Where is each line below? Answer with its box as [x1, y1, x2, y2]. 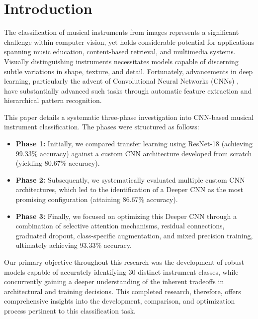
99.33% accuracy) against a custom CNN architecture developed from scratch [15, 148, 252, 158]
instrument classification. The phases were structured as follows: [4, 121, 199, 132]
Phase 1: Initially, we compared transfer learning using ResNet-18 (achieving [15, 138, 253, 149]
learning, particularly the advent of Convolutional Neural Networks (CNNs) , [4, 76, 239, 86]
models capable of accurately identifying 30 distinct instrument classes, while [4, 266, 239, 277]
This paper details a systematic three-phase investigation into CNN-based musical [4, 111, 254, 122]
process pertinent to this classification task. [4, 305, 136, 316]
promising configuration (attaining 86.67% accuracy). [15, 194, 178, 205]
